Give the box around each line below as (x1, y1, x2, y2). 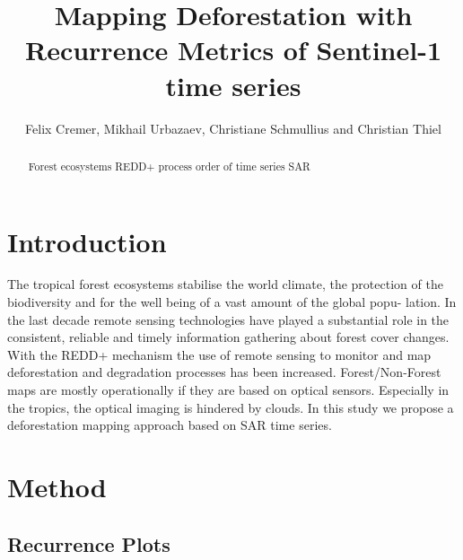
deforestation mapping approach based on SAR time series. (7, 416, 332, 434)
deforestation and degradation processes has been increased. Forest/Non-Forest (7, 363, 441, 381)
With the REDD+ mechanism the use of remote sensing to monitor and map (7, 345, 432, 363)
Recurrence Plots (7, 529, 170, 557)
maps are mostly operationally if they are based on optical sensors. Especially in (7, 381, 450, 399)
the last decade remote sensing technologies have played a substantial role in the (7, 310, 450, 328)
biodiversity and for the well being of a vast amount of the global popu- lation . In (7, 293, 457, 311)
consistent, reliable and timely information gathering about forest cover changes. (7, 328, 450, 346)
